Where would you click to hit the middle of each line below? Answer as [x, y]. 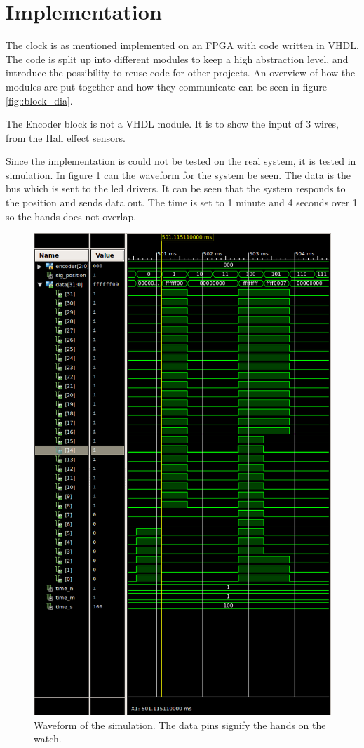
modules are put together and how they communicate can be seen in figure [166, 86]
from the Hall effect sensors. [66, 137]
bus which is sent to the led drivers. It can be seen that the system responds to [176, 188]
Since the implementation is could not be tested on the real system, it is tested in [181, 161]
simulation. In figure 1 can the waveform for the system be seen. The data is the [178, 174]
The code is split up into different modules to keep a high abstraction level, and [177, 59]
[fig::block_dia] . [39, 100]
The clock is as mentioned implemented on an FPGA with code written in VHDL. [182, 45]
